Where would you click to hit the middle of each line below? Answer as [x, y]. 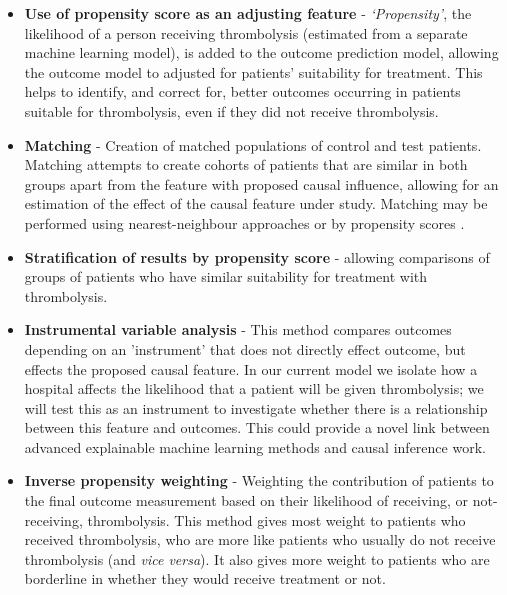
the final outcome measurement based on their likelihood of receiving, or [246, 500]
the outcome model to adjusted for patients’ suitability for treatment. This [253, 71]
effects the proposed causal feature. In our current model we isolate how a [251, 368]
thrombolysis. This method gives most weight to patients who [276, 519]
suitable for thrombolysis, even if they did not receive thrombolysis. [231, 110]
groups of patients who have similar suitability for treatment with [226, 276]
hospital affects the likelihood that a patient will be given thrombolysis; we [254, 388]
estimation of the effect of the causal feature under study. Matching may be [256, 203]
